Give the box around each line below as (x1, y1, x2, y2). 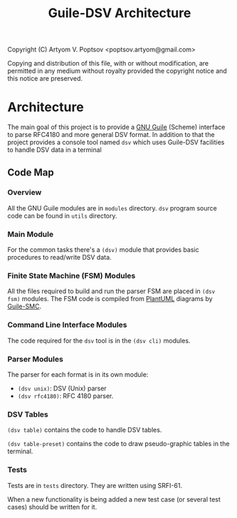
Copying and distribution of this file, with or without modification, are (7, 59, 209, 68)
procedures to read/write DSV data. (7, 253, 112, 262)
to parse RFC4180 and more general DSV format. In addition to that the (7, 131, 215, 139)
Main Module (7, 229, 54, 239)
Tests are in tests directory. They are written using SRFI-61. (7, 481, 183, 489)
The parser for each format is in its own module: (7, 370, 149, 379)
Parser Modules (7, 354, 64, 364)
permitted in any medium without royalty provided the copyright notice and (7, 66, 228, 76)
